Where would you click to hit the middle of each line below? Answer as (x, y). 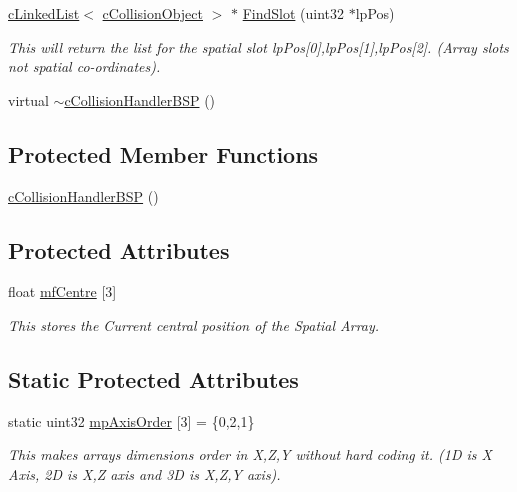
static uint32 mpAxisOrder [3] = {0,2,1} (131, 420)
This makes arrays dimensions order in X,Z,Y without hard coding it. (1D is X (250, 454)
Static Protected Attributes (153, 378)
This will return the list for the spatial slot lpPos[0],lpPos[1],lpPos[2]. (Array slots (258, 46)
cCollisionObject (152, 13)
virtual (28, 99)
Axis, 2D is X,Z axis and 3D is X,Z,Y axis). (144, 473)
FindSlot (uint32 (293, 13)
